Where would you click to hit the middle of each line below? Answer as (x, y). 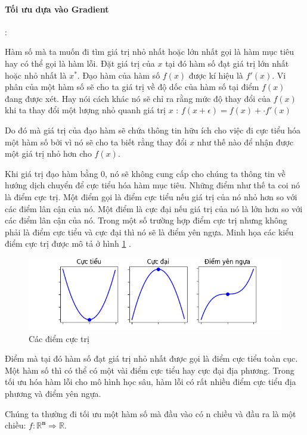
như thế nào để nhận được (245, 142)
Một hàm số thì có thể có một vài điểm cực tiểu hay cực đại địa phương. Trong (150, 370)
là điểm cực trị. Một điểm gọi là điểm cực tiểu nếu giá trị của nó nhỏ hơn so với (151, 196)
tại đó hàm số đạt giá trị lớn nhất (227, 63)
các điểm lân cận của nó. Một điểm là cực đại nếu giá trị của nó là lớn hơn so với (154, 208)
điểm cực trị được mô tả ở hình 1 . (68, 243)
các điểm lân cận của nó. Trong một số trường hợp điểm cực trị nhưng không (146, 220)
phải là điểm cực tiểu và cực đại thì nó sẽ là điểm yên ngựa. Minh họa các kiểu (149, 232)
